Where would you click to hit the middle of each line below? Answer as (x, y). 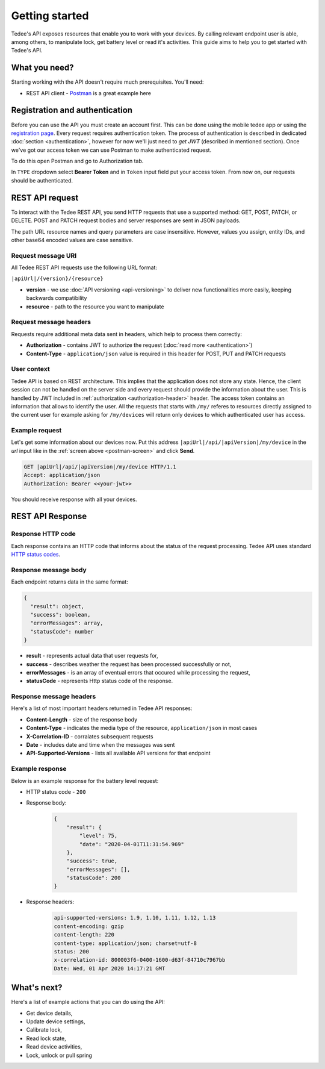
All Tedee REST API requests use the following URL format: (84, 267)
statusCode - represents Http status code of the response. (100, 681)
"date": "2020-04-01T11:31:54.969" (132, 844)
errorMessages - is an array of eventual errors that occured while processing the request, (138, 672)
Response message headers (54, 697)
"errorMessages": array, (67, 623)
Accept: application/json (62, 475)
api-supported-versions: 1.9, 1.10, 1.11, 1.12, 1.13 (135, 918)
